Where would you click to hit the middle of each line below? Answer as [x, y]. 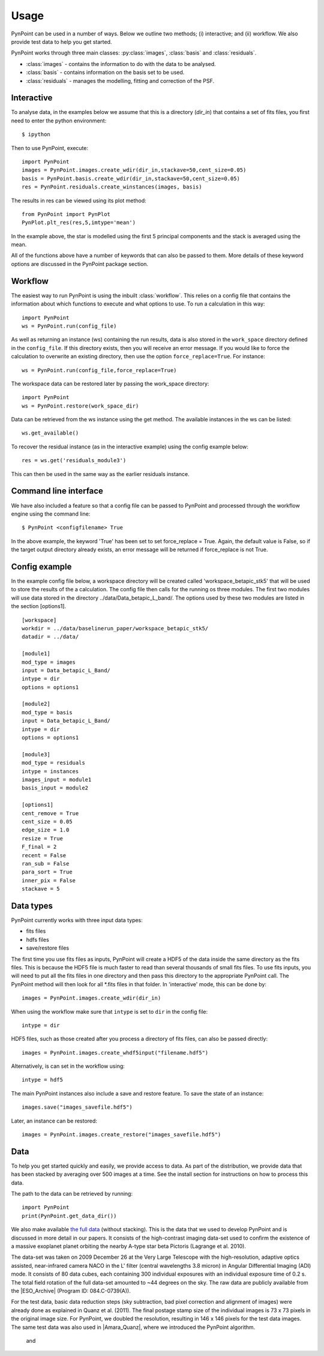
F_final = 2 [39, 847]
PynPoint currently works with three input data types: [77, 920]
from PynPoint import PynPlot [66, 214]
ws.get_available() [50, 433]
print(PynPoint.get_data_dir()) [69, 1216]
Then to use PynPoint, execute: [50, 148]
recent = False [44, 855]
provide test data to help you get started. [61, 41]
